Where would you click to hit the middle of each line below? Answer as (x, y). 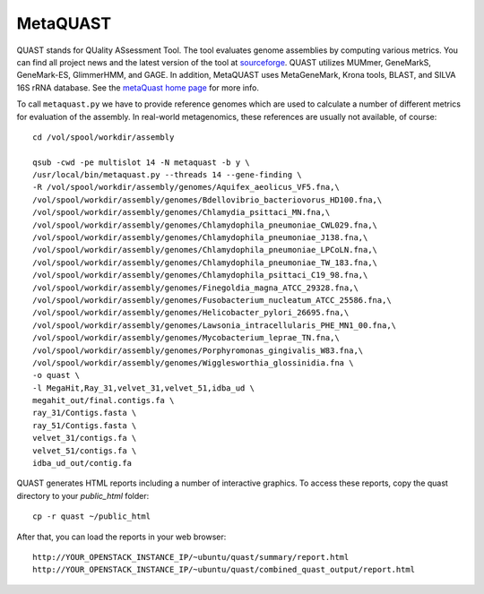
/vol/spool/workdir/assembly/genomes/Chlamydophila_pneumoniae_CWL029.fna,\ (205, 225)
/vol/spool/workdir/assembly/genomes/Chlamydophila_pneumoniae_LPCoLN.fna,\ (205, 250)
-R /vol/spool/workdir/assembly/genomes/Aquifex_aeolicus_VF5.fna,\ (186, 187)
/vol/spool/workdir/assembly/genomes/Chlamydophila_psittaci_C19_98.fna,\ (200, 275)
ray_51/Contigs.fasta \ (85, 425)
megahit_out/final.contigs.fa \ (104, 400)
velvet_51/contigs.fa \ (85, 451)
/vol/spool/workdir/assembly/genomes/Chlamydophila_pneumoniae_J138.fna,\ (200, 238)
